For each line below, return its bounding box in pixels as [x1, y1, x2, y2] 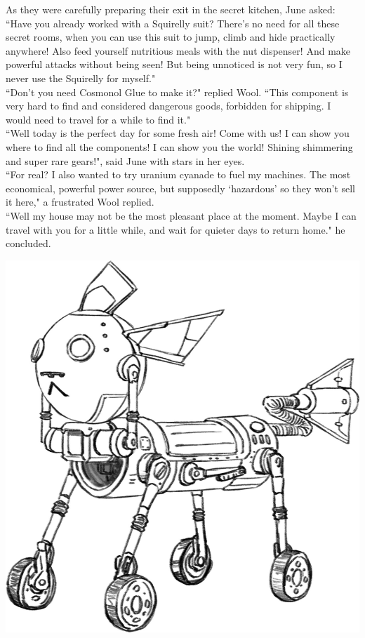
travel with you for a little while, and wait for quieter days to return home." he [6, 222, 345, 237]
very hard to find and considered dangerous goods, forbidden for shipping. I [6, 98, 331, 113]
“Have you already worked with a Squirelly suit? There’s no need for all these [6, 15, 340, 30]
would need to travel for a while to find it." [6, 112, 191, 126]
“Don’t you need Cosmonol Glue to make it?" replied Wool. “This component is [6, 84, 349, 99]
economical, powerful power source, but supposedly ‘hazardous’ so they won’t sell [6, 180, 356, 195]
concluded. [6, 236, 51, 251]
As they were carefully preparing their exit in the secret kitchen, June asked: [6, 2, 336, 16]
